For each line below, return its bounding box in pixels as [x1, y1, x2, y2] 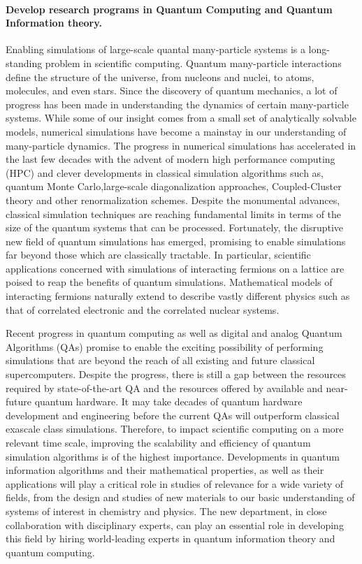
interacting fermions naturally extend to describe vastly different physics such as [6, 289, 350, 303]
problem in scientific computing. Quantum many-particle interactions [45, 55, 342, 70]
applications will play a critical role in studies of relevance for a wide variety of [6, 476, 344, 491]
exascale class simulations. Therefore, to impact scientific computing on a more [6, 421, 344, 436]
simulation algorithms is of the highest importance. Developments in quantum [6, 449, 340, 463]
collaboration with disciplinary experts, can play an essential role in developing [6, 517, 344, 532]
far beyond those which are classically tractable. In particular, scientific [6, 247, 311, 262]
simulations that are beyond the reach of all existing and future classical [6, 353, 315, 368]
